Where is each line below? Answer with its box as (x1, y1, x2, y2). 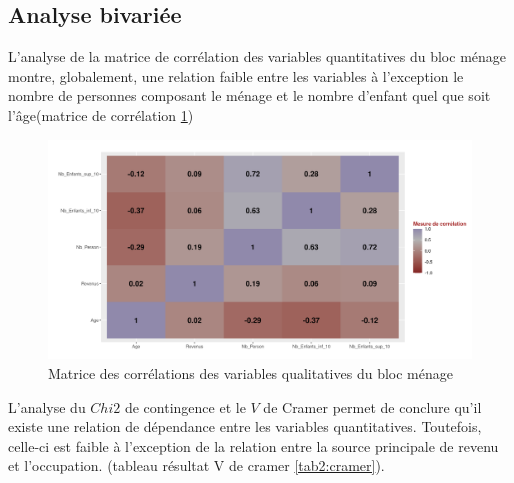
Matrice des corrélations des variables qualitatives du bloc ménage (48, 363, 453, 384)
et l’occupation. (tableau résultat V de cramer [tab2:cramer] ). (8, 455, 385, 476)
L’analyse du (8, 396, 86, 417)
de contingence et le (124, 396, 246, 417)
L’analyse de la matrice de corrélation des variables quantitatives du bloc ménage (8, 46, 507, 67)
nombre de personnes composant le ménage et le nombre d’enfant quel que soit (8, 85, 491, 106)
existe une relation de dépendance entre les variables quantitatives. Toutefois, (8, 416, 482, 437)
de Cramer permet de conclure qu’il (263, 396, 482, 417)
